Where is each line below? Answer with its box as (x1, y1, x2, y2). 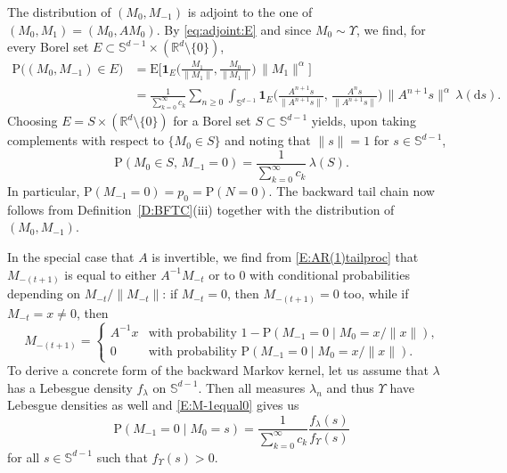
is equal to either (64, 265, 157, 283)
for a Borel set (173, 111, 251, 130)
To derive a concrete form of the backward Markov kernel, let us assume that (7, 361, 429, 379)
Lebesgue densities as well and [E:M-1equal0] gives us (7, 396, 299, 414)
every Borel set (7, 37, 89, 56)
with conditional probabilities (249, 265, 410, 283)
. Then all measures (198, 378, 306, 396)
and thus (326, 378, 374, 396)
